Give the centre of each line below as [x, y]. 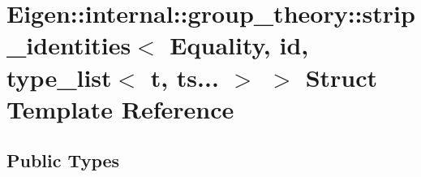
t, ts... [185, 77]
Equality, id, [239, 45]
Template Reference [120, 108]
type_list [59, 77]
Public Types [63, 160]
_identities [69, 45]
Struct [342, 77]
